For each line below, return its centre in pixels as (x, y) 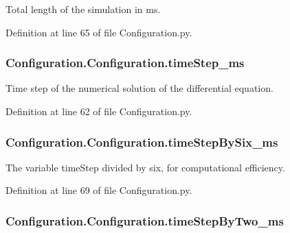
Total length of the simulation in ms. (83, 9)
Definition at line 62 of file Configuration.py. (99, 111)
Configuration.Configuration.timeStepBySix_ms (142, 142)
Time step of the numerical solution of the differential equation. (140, 88)
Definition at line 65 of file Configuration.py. (99, 32)
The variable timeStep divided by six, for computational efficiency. (145, 167)
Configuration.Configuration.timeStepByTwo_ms (145, 220)
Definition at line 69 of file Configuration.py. (99, 190)
